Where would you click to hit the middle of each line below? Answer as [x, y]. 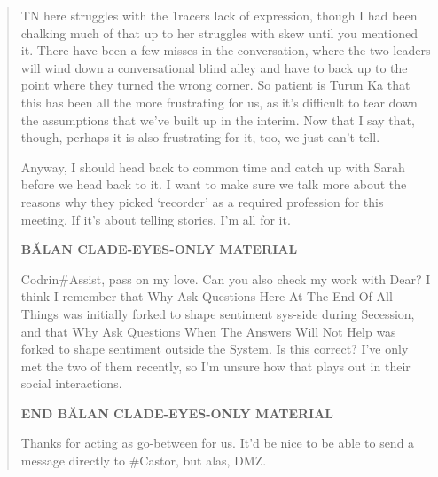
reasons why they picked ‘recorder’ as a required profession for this [202, 201]
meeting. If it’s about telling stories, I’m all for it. [156, 219]
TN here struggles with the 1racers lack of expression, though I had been [219, 15]
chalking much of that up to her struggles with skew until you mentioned [219, 32]
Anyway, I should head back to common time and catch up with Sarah [213, 167]
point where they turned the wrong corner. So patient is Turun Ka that [215, 85]
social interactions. [71, 383]
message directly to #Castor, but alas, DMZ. [144, 461]
